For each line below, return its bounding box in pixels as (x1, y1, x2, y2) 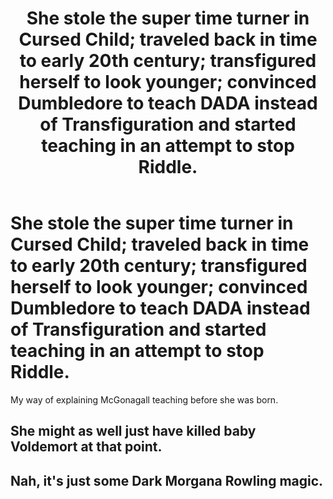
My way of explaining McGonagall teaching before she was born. (10, 393, 279, 406)
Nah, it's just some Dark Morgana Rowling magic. (10, 472, 324, 489)
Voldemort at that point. (10, 438, 163, 456)
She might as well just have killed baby (10, 423, 257, 440)
